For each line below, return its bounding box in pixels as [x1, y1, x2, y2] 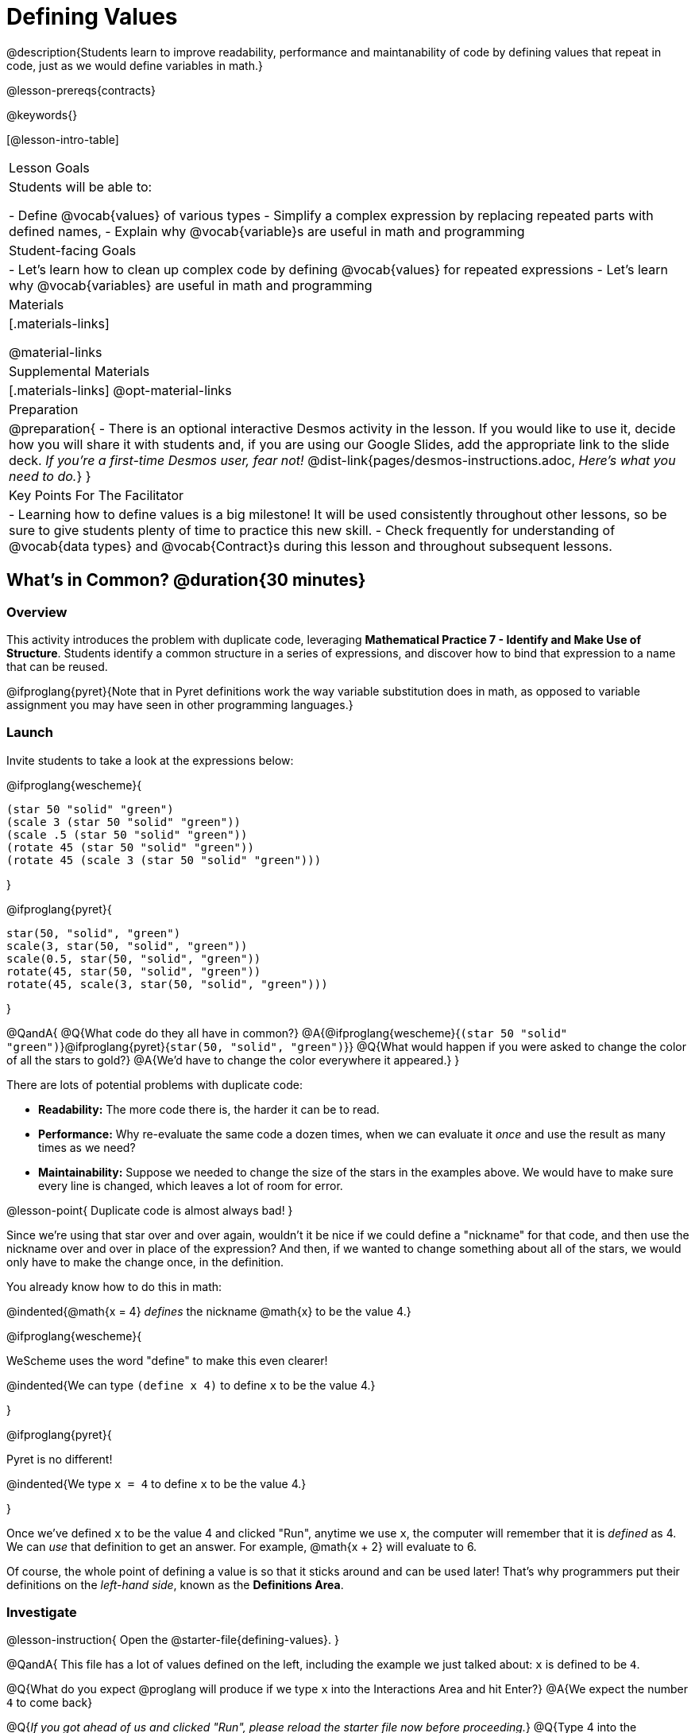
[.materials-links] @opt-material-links [9, 382, 232, 398]
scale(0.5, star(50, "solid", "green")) [6, 952, 261, 965]
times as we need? [38, 1140, 136, 1154]
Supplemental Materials [9, 362, 150, 379]
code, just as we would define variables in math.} [6, 58, 263, 72]
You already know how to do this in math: [6, 1279, 222, 1293]
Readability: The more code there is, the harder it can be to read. [38, 1102, 380, 1116]
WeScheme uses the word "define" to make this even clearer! [6, 1353, 328, 1367]
